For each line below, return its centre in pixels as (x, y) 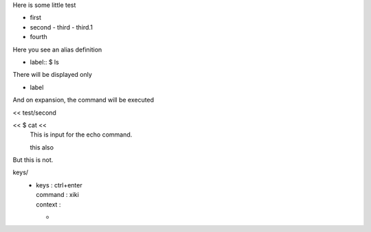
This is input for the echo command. (81, 135)
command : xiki (57, 195)
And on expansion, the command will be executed (83, 100)
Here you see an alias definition (57, 49)
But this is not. (33, 160)
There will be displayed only (53, 75)
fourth (38, 37)
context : (48, 204)
